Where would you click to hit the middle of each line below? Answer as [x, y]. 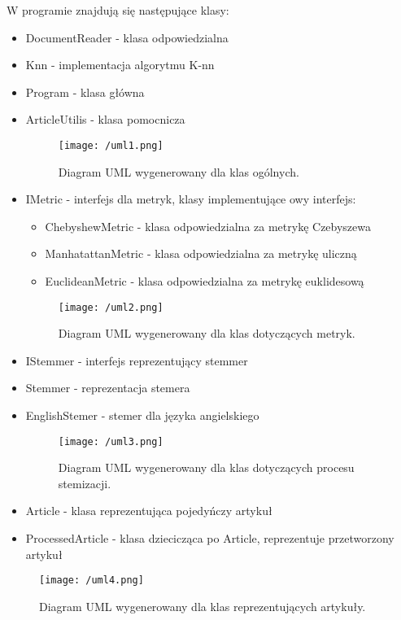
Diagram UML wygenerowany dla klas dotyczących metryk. [207, 333]
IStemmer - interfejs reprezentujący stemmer [137, 360]
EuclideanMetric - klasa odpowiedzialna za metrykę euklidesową [205, 281]
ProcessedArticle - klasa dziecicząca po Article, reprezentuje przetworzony [210, 538]
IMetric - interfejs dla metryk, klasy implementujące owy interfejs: [191, 199]
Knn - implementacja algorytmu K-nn [120, 65]
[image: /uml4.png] [92, 581]
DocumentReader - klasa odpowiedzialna [127, 37]
